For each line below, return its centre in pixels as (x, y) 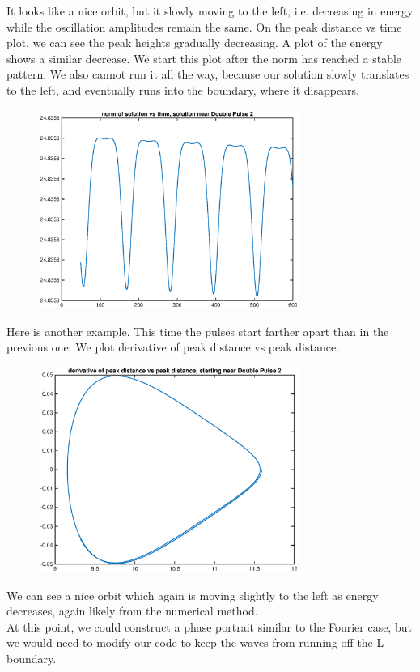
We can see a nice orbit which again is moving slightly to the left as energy (193, 595)
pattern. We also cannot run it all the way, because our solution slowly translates (208, 74)
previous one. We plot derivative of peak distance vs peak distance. (173, 347)
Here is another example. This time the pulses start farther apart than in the (198, 331)
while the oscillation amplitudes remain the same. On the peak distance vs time (204, 26)
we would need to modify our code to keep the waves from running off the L (195, 642)
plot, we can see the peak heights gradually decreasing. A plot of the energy (195, 43)
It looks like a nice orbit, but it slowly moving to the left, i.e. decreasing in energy (210, 11)
